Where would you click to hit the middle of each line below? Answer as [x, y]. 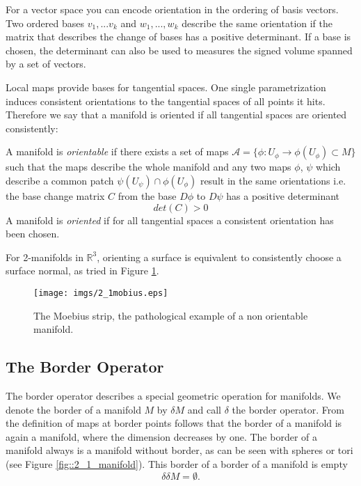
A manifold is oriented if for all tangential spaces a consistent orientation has [170, 220]
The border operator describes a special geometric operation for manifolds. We [173, 395]
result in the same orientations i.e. [273, 180]
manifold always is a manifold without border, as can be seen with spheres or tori [179, 450]
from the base [147, 195]
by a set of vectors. [46, 64]
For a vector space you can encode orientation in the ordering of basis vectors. [172, 9]
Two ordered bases [45, 23]
